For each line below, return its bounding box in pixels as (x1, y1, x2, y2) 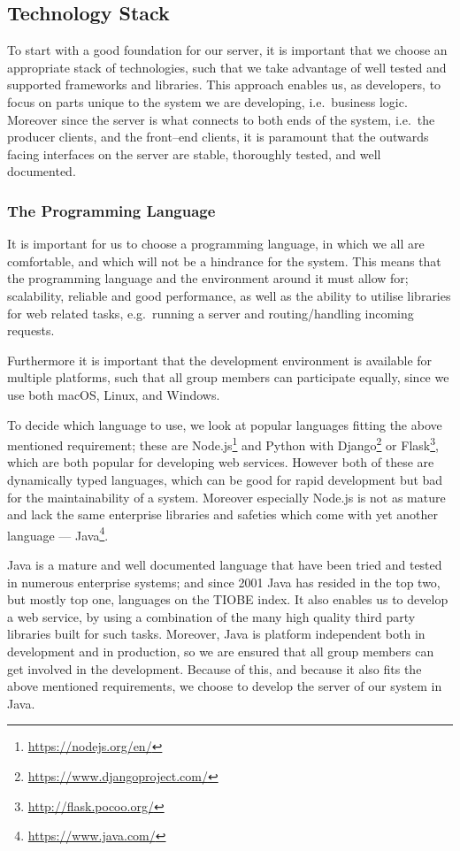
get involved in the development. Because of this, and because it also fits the (7, 659, 422, 678)
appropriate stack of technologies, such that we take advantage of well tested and (7, 57, 447, 76)
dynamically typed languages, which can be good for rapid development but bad (7, 470, 443, 488)
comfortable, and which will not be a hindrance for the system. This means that (7, 251, 441, 270)
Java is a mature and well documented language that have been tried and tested (7, 555, 442, 573)
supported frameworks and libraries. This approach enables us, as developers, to (7, 75, 441, 94)
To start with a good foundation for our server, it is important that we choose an (7, 41, 448, 59)
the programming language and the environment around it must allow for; (7, 269, 409, 287)
